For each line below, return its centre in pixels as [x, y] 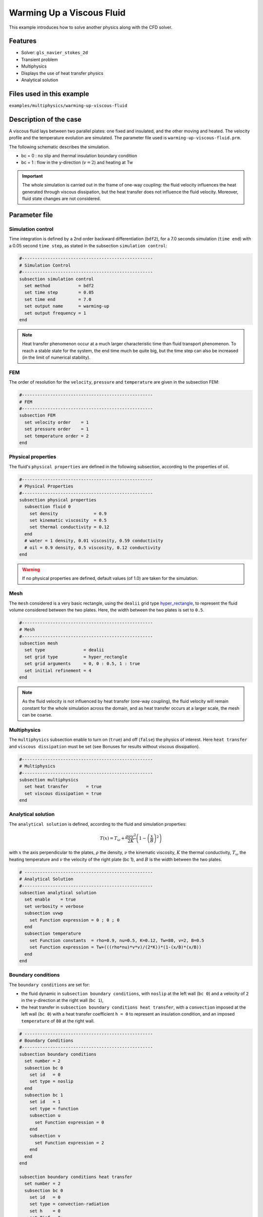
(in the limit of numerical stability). [56, 357]
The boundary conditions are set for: [49, 985]
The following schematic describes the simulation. [59, 147]
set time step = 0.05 [59, 293]
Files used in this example [49, 94]
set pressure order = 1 [57, 429]
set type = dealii [64, 650]
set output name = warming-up [67, 306]
